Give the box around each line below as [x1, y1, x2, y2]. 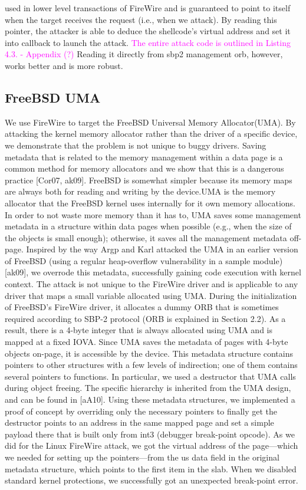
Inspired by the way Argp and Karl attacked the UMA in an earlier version [26, 243, 298, 255]
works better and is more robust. [5, 59, 123, 71]
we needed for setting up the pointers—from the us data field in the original [5, 450, 279, 463]
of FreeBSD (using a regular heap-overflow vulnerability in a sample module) [5, 254, 283, 267]
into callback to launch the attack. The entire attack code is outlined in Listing [5, 36, 291, 48]
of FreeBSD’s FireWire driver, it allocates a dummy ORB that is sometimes [5, 301, 279, 313]
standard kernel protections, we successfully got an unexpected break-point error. [5, 474, 298, 486]
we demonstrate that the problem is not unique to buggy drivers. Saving [5, 139, 266, 151]
